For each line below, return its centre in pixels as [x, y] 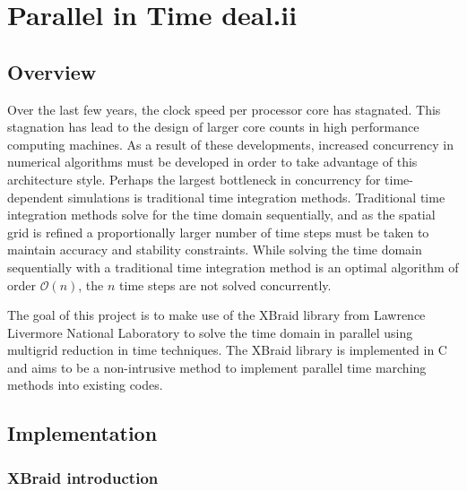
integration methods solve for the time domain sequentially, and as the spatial [221, 215]
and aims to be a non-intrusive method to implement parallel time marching [217, 367]
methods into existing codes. [85, 385]
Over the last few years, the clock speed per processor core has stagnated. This [224, 109]
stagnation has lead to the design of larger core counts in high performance [213, 127]
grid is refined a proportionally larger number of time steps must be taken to [218, 232]
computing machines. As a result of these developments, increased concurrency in [230, 144]
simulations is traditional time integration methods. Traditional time [256, 197]
